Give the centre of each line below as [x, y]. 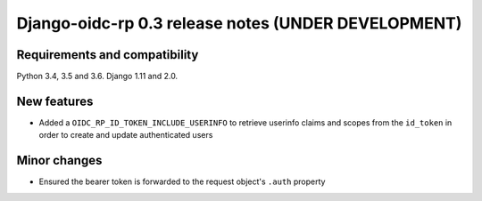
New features [55, 101]
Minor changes [59, 161]
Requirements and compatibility [108, 55]
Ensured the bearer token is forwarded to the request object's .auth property [182, 181]
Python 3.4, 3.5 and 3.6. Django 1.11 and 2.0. [97, 76]
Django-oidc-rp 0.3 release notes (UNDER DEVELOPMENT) [239, 23]
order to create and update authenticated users [126, 135]
